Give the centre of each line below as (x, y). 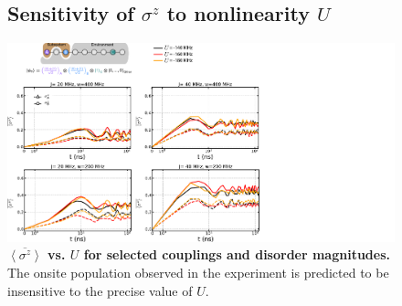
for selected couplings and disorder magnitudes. (237, 254)
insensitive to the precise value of (100, 290)
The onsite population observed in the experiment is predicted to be (198, 272)
